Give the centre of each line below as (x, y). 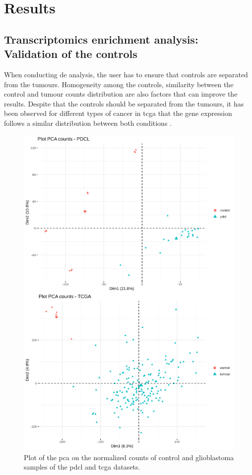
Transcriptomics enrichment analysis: (101, 39)
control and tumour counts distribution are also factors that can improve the (121, 94)
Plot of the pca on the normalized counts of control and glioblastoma (129, 457)
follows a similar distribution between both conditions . (88, 123)
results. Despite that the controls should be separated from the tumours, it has (124, 103)
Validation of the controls (71, 54)
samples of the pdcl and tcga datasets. (82, 467)
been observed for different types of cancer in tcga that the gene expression (118, 113)
